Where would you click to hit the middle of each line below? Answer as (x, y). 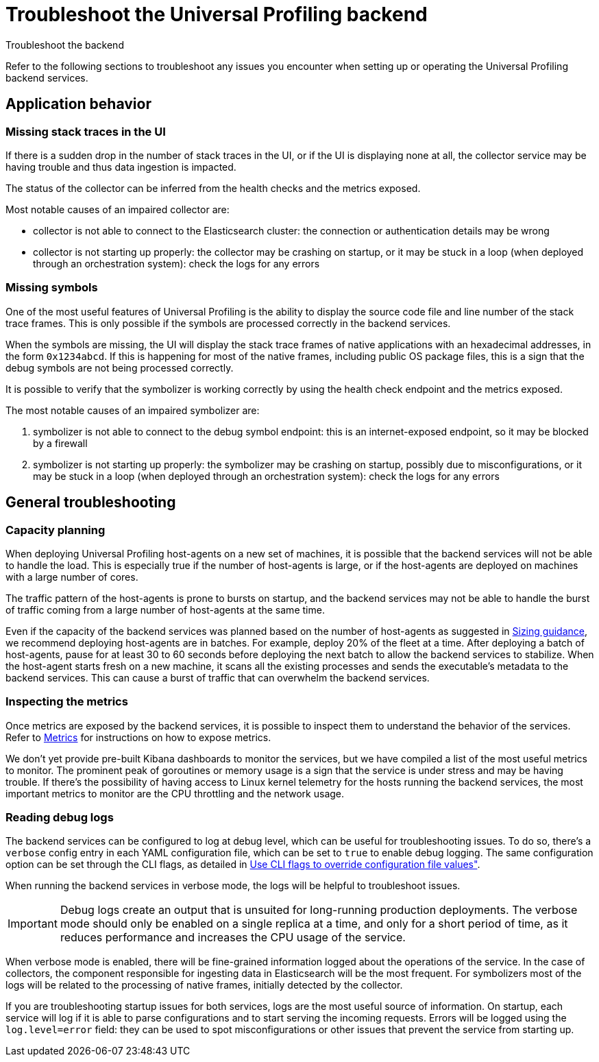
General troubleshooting (91, 503)
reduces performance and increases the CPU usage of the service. (233, 938)
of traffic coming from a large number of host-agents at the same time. (165, 610)
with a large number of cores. (72, 577)
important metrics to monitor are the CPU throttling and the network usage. (175, 793)
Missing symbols (52, 288)
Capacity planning (56, 530)
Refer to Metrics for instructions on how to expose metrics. (138, 737)
